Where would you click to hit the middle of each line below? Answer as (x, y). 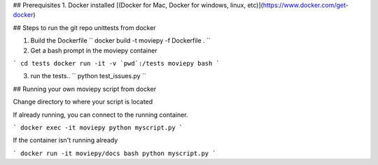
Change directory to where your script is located (83, 102)
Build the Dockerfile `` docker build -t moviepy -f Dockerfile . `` (121, 41)
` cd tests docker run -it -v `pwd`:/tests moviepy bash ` (117, 63)
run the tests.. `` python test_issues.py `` (88, 76)
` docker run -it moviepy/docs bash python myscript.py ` (114, 153)
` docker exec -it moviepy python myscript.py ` (98, 127)
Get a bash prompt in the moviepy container (94, 50)
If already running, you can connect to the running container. (100, 115)
